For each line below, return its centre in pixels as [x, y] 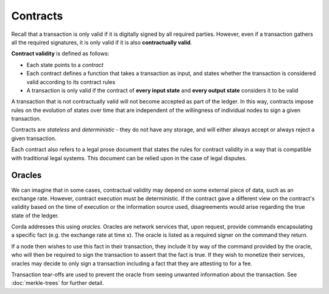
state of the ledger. [35, 215]
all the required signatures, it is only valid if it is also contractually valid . [102, 42]
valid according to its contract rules [71, 82]
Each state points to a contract [65, 65]
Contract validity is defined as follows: [60, 54]
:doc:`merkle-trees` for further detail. [58, 283]
